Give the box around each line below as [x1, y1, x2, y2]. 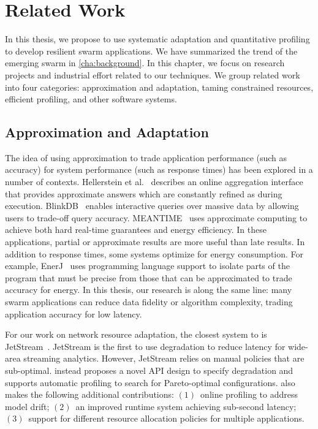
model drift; [5, 400, 50, 412]
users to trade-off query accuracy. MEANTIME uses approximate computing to [5, 211, 308, 224]
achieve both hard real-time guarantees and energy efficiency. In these [5, 223, 267, 236]
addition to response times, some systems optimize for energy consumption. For [5, 247, 304, 260]
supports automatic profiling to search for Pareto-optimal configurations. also [5, 376, 295, 389]
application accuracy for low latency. [5, 307, 142, 320]
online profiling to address [200, 388, 298, 401]
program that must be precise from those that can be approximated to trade [5, 271, 292, 284]
